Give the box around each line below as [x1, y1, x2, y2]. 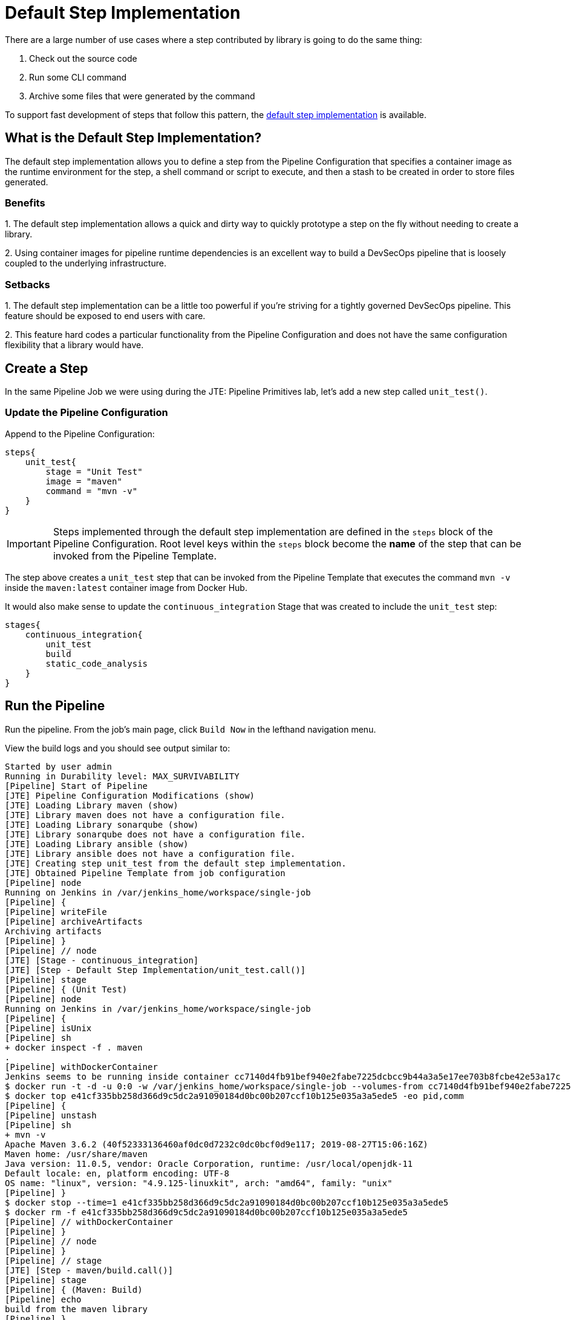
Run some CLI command [29, 71, 127, 82]
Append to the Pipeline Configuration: [5, 428, 155, 439]
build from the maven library [5, 1304, 148, 1314]
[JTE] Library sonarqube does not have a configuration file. [5, 829, 306, 839]
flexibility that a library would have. [5, 340, 144, 351]
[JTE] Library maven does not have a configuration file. [5, 810, 285, 820]
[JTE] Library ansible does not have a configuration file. [5, 848, 296, 859]
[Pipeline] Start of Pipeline [5, 780, 148, 791]
